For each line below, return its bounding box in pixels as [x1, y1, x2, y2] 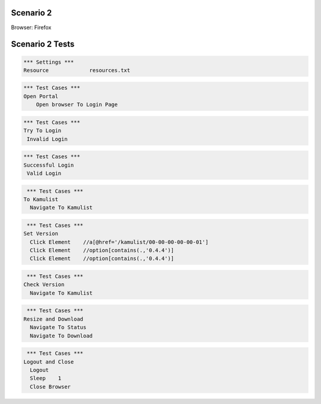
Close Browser [30, 383, 71, 390]
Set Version [23, 230, 59, 237]
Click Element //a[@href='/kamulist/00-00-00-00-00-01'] [30, 239, 209, 245]
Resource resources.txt [23, 67, 131, 74]
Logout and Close [23, 358, 74, 365]
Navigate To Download [30, 332, 93, 339]
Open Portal [23, 93, 59, 99]
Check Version [23, 281, 65, 288]
